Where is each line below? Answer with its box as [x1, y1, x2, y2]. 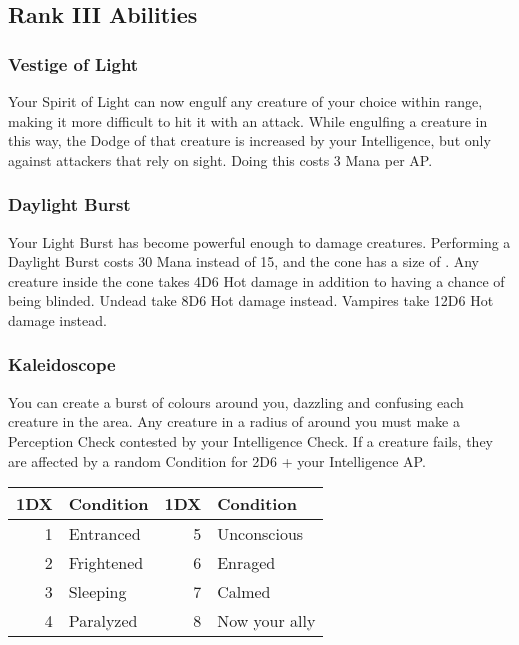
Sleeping [68, 580, 127, 604]
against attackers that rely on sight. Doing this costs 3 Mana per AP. [8, 149, 433, 170]
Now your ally [217, 609, 316, 633]
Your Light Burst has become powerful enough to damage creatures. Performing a [8, 231, 511, 252]
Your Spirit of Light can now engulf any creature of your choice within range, [8, 91, 483, 111]
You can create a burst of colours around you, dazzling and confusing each [8, 391, 464, 412]
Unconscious [217, 522, 304, 546]
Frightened [68, 551, 144, 575]
